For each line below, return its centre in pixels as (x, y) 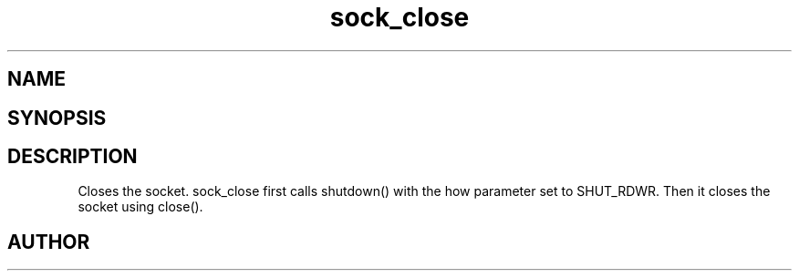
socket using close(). (140, 207)
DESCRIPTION (73, 157)
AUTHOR (49, 242)
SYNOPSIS (57, 118)
